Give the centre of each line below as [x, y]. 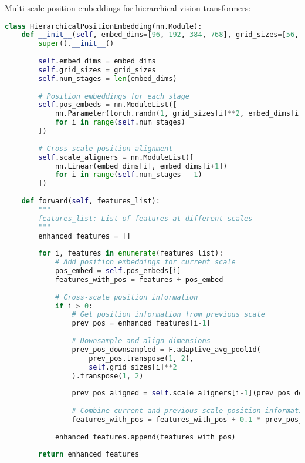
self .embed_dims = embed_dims [97, 61]
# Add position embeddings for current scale [145, 262]
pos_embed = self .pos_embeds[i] [118, 271]
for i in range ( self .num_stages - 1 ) [128, 175]
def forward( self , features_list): [91, 201]
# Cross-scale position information [126, 297]
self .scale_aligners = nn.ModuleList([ [116, 157]
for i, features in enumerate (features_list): [131, 254]
